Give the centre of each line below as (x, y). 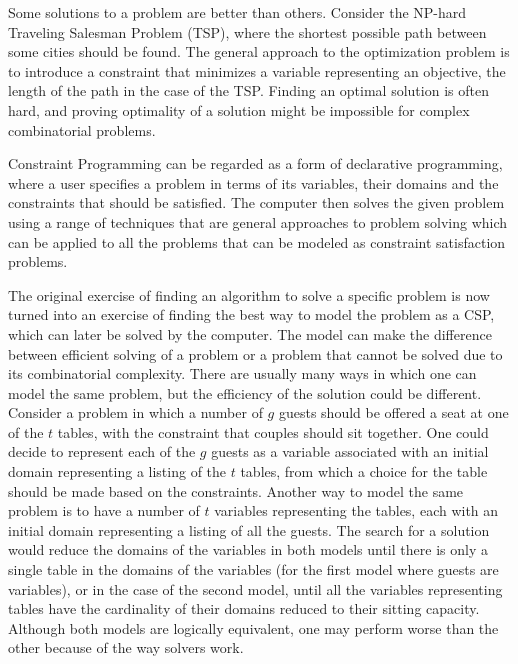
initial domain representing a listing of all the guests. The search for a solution (249, 529)
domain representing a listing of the (117, 471)
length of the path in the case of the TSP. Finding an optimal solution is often (248, 90)
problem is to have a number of (104, 510)
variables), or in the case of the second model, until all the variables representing (255, 588)
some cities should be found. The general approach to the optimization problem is (259, 51)
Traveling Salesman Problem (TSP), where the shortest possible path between (247, 31)
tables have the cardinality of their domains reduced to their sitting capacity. (244, 608)
